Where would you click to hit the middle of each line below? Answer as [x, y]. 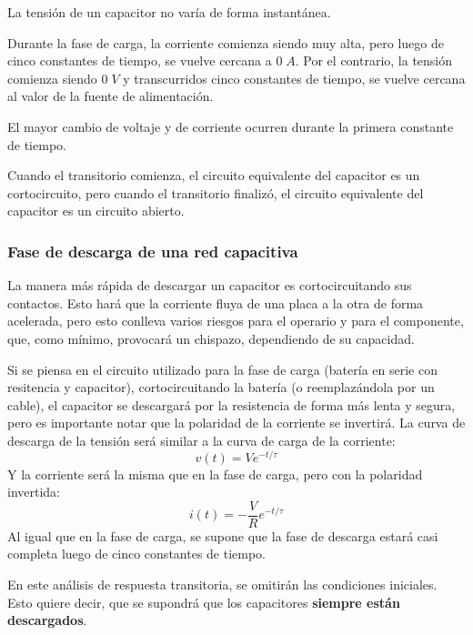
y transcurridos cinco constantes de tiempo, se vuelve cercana [294, 78]
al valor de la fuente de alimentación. [111, 96]
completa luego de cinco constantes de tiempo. [137, 554]
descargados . [47, 620]
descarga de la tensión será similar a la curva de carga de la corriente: [201, 440]
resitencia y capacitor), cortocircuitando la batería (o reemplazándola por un [221, 387]
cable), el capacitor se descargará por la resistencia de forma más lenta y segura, [231, 404]
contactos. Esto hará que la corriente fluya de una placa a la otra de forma [216, 302]
